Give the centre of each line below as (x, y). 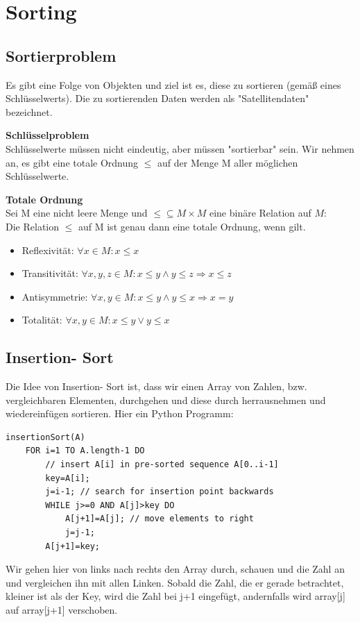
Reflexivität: (48, 250)
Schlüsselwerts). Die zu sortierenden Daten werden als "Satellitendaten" (157, 98)
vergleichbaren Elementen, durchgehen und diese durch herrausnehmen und (166, 400)
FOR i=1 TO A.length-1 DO (85, 451)
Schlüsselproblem (48, 135)
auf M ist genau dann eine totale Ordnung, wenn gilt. (192, 226)
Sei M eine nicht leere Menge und (77, 213)
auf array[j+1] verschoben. (62, 610)
